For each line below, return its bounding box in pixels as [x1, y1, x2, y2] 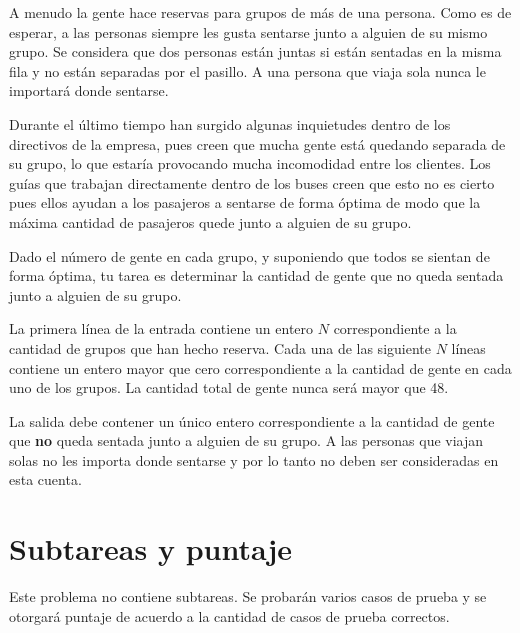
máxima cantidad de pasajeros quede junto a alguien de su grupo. [9, 211, 412, 232]
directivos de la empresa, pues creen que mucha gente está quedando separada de [9, 133, 506, 154]
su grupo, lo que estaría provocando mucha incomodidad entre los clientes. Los [9, 153, 491, 174]
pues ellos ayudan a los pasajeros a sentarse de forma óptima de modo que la [9, 192, 481, 213]
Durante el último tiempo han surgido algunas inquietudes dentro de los [9, 113, 451, 134]
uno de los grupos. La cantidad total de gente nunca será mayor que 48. [9, 377, 449, 398]
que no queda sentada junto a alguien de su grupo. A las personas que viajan [9, 430, 484, 451]
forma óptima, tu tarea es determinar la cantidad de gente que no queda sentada [9, 265, 504, 286]
